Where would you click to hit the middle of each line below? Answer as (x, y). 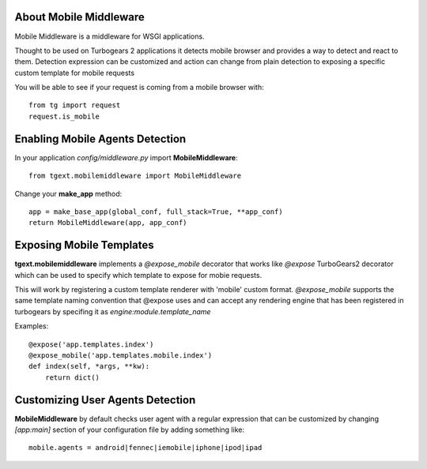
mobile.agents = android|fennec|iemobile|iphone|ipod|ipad (145, 448)
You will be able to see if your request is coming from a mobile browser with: (139, 88)
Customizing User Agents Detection (105, 400)
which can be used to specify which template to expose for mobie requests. (138, 275)
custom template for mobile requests (74, 73)
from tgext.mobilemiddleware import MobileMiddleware (135, 176)
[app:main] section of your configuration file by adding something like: (130, 430)
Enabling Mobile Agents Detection (100, 139)
